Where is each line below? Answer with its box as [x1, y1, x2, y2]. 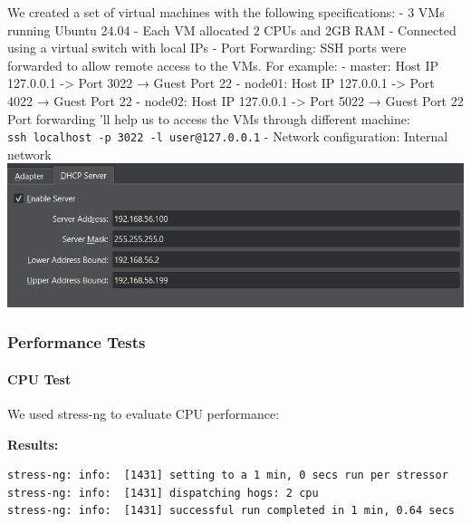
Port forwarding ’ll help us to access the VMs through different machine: [7, 109, 410, 128]
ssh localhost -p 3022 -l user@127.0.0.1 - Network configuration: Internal [7, 127, 448, 146]
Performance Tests [7, 331, 146, 354]
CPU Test [7, 369, 72, 388]
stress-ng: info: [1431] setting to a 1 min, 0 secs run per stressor [7, 469, 448, 482]
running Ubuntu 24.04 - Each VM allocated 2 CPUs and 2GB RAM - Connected [7, 20, 457, 39]
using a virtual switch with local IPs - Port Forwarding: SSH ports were [7, 38, 407, 57]
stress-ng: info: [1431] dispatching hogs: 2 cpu [7, 486, 319, 500]
